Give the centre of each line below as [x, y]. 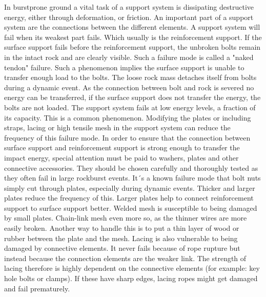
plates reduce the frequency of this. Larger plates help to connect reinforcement [129, 198]
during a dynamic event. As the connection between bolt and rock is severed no [129, 87]
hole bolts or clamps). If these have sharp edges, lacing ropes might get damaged [131, 278]
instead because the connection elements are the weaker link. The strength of [125, 258]
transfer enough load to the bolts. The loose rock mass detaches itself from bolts [130, 77]
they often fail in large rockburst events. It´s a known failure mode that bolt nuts [132, 178]
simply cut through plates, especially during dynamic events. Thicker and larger [130, 187]
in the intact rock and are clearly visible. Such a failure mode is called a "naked [129, 57]
